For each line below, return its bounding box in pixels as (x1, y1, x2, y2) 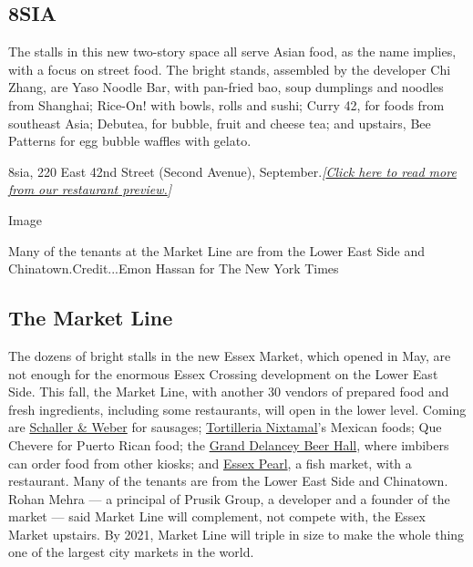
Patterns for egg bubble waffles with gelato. (8, 131, 252, 150)
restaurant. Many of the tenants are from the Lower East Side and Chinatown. (8, 471, 448, 490)
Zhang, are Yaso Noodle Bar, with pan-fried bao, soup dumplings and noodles (8, 77, 444, 97)
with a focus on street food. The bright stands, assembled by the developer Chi (8, 59, 451, 78)
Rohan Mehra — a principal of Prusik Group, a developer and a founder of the (8, 489, 450, 508)
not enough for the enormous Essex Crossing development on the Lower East (8, 364, 438, 383)
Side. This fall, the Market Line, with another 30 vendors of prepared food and (8, 382, 449, 401)
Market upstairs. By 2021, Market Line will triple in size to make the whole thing (8, 524, 465, 543)
